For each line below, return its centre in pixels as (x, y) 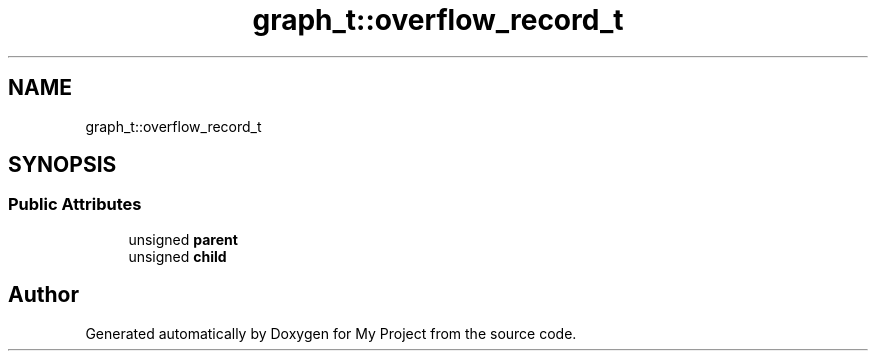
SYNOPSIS (62, 165)
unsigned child (177, 256)
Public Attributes (75, 204)
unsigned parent (183, 239)
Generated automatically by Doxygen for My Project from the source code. (331, 333)
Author (43, 295)
